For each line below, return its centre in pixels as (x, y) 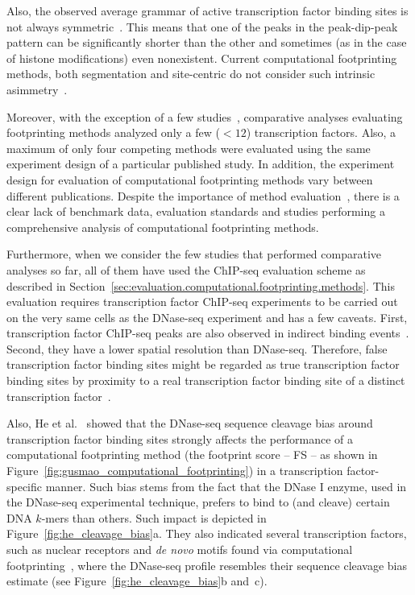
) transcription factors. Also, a (321, 132)
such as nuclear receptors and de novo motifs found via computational (180, 549)
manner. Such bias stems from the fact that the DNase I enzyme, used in (226, 486)
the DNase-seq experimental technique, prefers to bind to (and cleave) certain (198, 502)
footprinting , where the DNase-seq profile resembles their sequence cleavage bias (207, 565)
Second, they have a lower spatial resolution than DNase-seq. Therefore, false (197, 348)
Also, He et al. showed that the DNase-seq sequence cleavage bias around (190, 423)
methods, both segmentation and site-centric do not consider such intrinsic (191, 74)
